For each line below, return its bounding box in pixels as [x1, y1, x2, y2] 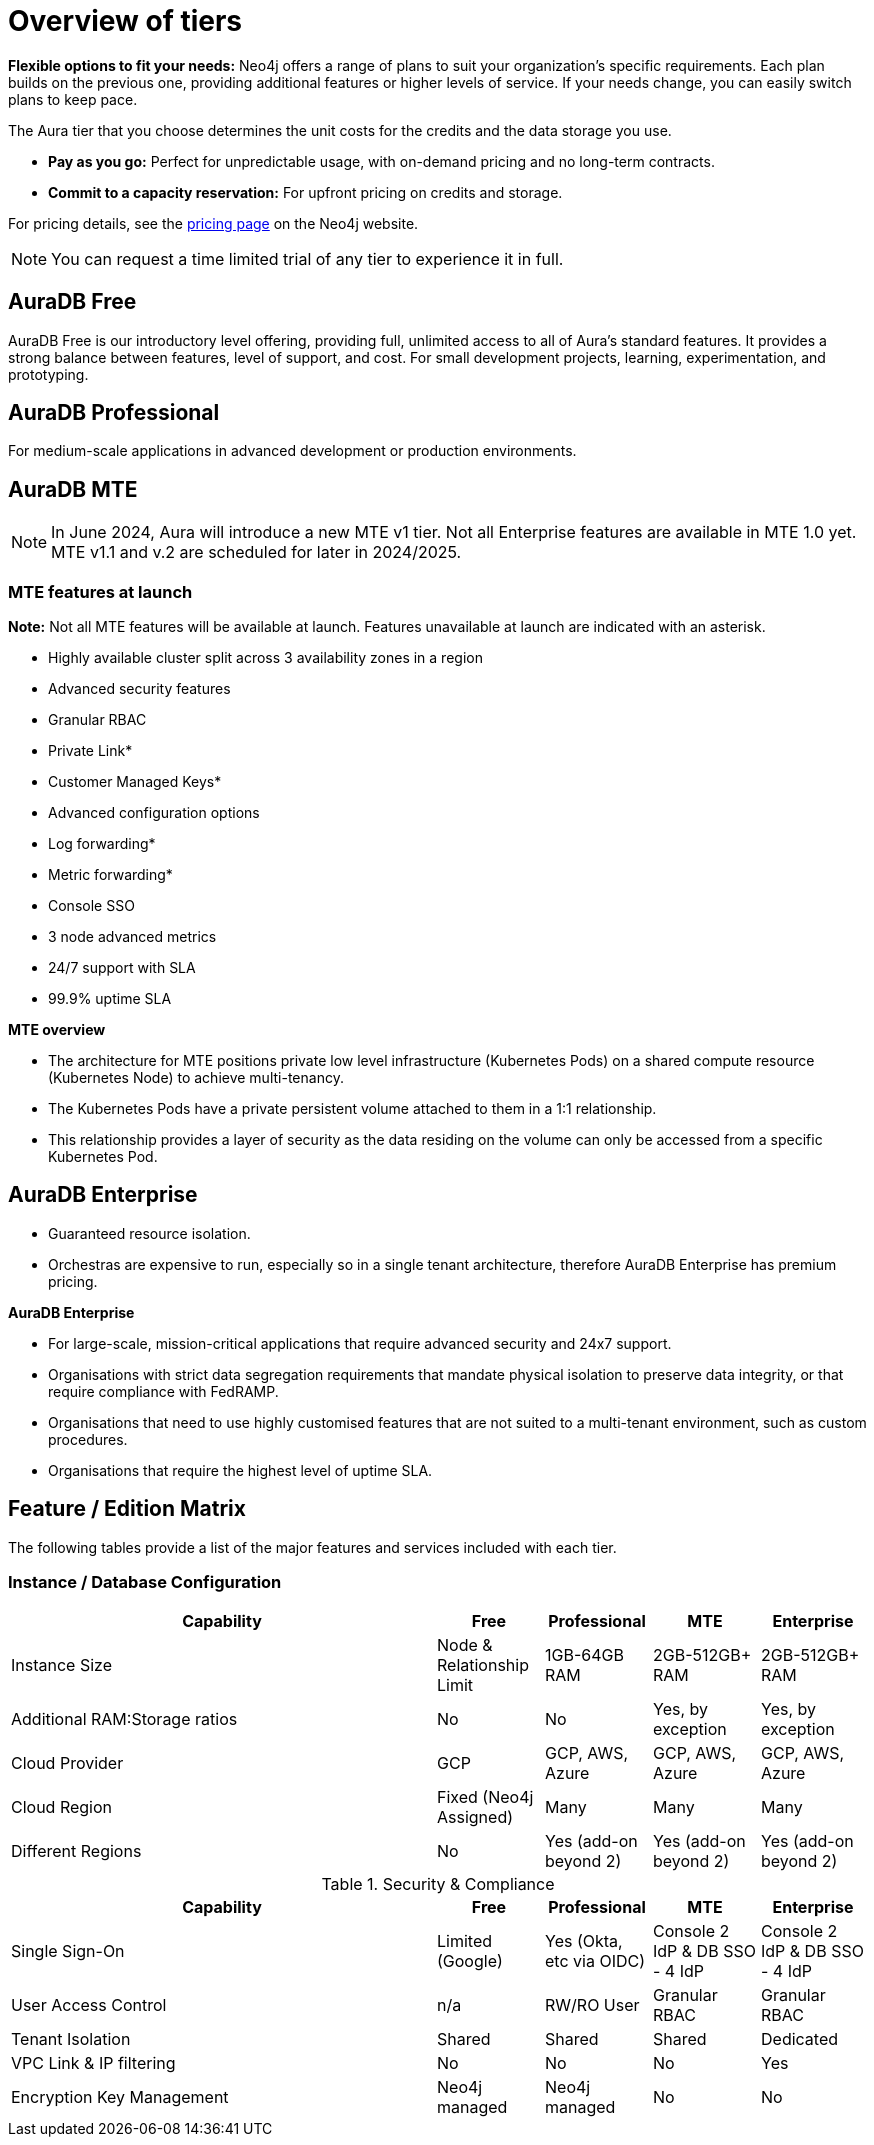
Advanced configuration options [48, 804, 260, 822]
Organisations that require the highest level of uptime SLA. [48, 1461, 433, 1479]
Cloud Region [11, 1797, 113, 1818]
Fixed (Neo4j [437, 1787, 534, 1808]
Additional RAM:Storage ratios [11, 1709, 238, 1730]
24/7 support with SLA [48, 959, 196, 977]
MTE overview [8, 1021, 106, 1039]
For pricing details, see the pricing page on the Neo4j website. [8, 214, 419, 232]
